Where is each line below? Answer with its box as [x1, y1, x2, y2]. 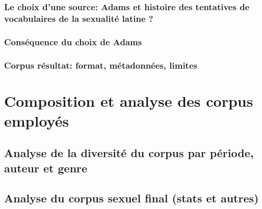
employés [4, 110, 69, 131]
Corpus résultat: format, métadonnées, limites [4, 58, 197, 71]
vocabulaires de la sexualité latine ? [4, 12, 153, 24]
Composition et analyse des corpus [4, 90, 253, 111]
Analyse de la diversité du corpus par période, [4, 145, 254, 161]
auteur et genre [4, 160, 88, 175]
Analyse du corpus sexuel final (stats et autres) [4, 190, 259, 205]
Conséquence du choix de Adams [4, 35, 142, 48]
